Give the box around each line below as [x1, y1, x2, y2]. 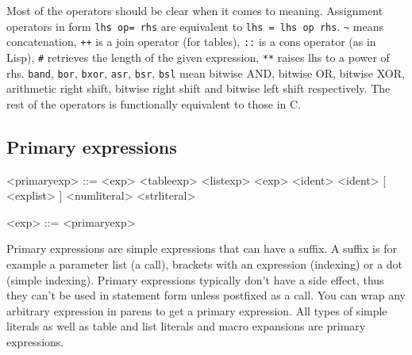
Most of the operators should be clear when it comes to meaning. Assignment [6, 2, 383, 18]
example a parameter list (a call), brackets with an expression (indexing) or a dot [6, 255, 403, 272]
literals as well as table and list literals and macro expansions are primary [6, 318, 366, 334]
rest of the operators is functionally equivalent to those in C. [6, 95, 302, 112]
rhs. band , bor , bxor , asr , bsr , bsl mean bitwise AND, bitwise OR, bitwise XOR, [6, 64, 405, 81]
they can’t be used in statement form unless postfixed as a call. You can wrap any [6, 287, 406, 303]
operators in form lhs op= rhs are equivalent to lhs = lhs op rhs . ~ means [6, 17, 383, 34]
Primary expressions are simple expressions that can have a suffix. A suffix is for [6, 240, 397, 257]
